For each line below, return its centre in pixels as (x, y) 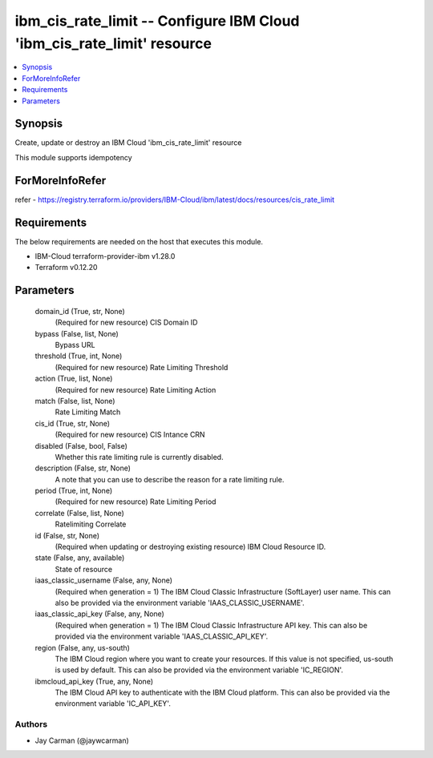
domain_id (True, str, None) (80, 311)
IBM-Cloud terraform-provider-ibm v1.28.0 (105, 256)
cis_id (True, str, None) (73, 423)
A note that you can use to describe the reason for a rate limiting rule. (170, 479)
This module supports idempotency (73, 157)
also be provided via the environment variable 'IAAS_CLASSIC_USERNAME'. (180, 603)
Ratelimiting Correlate (91, 524)
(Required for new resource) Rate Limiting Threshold (142, 367)
